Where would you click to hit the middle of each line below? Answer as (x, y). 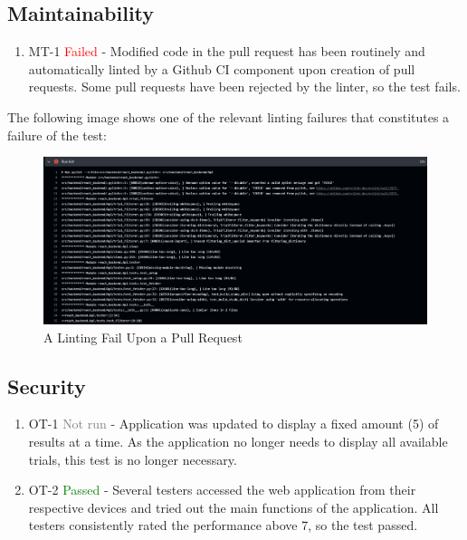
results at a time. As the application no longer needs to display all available (238, 441)
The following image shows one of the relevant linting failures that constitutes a (229, 116)
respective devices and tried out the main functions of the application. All (233, 507)
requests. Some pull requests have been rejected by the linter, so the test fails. (244, 87)
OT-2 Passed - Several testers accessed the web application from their (222, 490)
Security (47, 386)
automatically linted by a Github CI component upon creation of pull (222, 68)
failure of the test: (57, 135)
